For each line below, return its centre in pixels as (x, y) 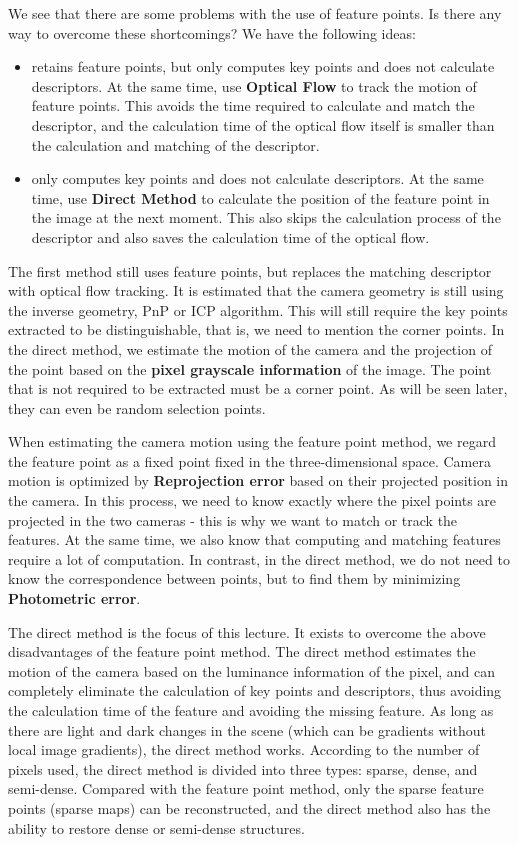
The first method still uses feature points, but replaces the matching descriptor (250, 270)
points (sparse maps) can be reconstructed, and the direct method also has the (249, 807)
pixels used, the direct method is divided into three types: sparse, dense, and (243, 768)
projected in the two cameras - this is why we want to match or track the (233, 519)
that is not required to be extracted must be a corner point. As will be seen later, (258, 388)
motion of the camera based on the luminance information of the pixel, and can (252, 670)
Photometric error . (74, 598)
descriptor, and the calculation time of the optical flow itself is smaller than (263, 124)
